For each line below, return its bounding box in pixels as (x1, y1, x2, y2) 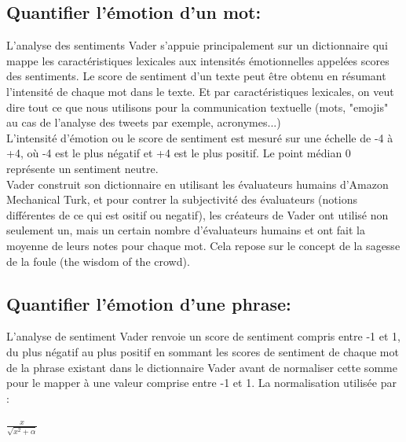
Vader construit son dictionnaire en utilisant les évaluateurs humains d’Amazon (6, 175, 389, 192)
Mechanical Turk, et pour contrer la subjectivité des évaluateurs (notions (6, 191, 357, 208)
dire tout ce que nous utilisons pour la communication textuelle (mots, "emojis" (6, 98, 389, 115)
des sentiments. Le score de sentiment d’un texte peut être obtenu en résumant (6, 68, 386, 84)
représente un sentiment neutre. (6, 160, 159, 176)
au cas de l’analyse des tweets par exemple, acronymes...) (6, 114, 281, 131)
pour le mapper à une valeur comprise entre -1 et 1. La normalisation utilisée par (6, 374, 397, 391)
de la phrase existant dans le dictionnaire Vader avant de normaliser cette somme (6, 359, 397, 375)
